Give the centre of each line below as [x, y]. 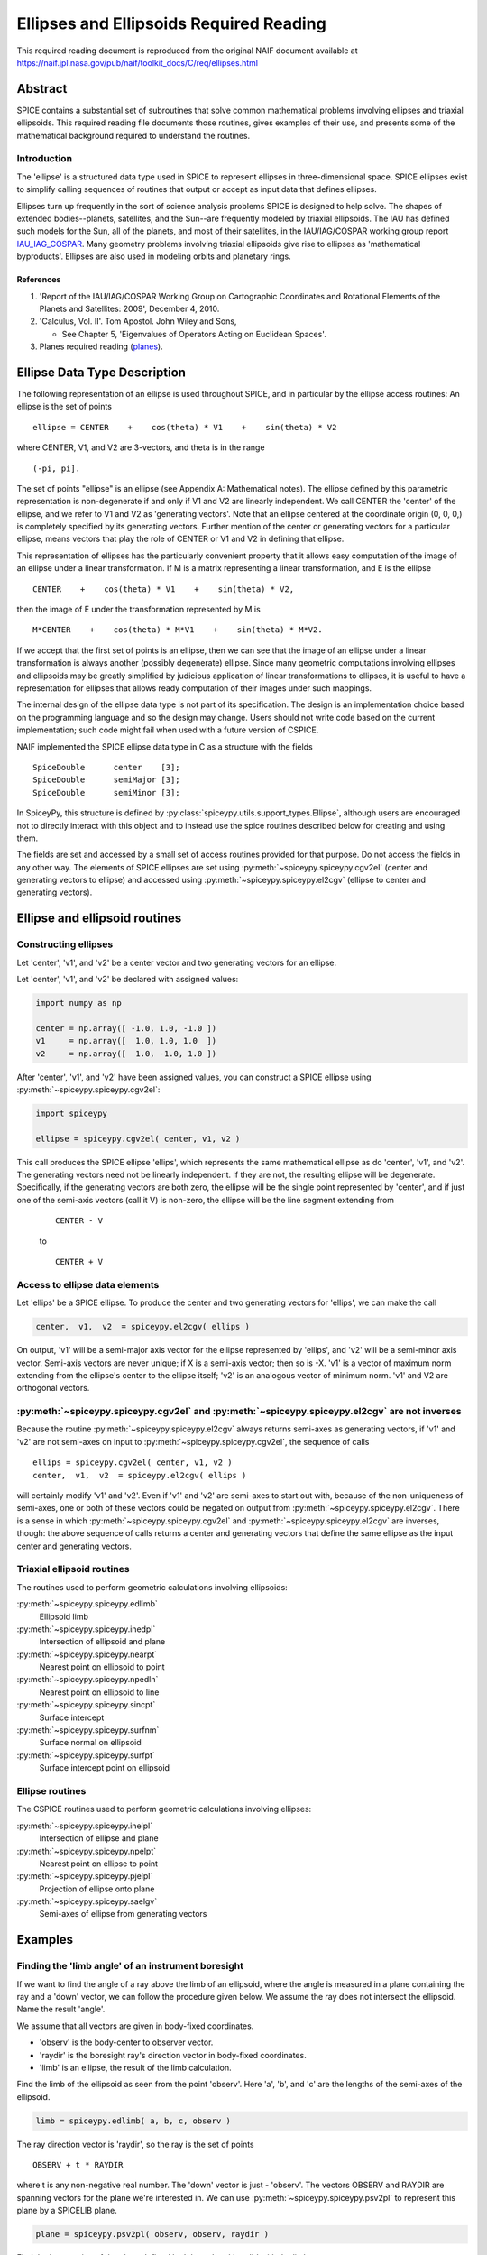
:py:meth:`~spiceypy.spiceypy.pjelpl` [85, 1876]
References [39, 280]
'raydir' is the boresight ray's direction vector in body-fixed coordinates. [173, 2055]
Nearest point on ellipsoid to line [99, 1692]
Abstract [42, 89]
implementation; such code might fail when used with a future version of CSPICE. [168, 730]
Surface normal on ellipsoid [90, 1743]
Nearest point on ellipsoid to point [102, 1667]
